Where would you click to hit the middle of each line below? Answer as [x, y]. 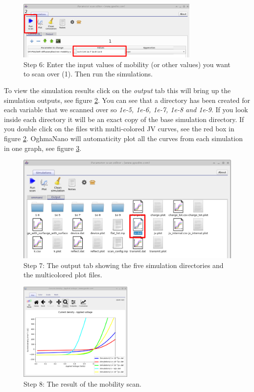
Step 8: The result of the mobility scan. [82, 383]
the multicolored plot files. [63, 275]
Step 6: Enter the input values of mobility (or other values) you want [127, 64]
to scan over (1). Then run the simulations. [88, 74]
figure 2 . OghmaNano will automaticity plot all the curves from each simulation [123, 138]
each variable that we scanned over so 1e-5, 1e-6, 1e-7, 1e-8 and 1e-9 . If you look [126, 110]
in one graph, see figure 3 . [43, 148]
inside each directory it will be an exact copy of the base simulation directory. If [124, 119]
